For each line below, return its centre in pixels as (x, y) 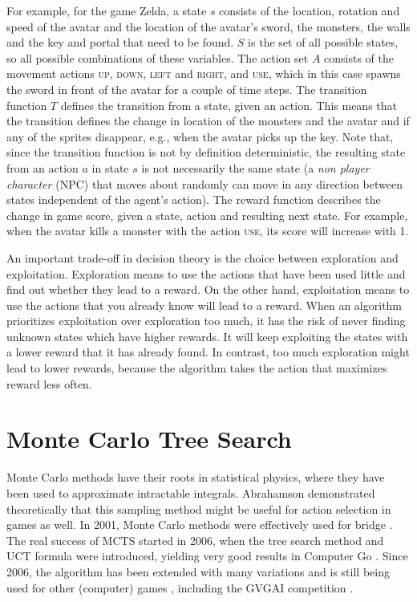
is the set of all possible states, (323, 42)
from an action (43, 167)
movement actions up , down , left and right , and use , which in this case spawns (204, 73)
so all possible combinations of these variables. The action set (158, 57)
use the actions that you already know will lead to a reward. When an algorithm (204, 305)
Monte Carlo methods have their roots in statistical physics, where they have (196, 477)
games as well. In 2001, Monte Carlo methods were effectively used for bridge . (200, 525)
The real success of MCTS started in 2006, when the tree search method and (195, 540)
